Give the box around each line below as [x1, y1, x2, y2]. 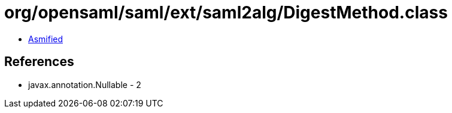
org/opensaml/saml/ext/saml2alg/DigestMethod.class [4, 2, 448, 23]
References [4, 54, 74, 70]
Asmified [28, 33, 63, 44]
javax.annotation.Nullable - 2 [28, 79, 141, 90]
